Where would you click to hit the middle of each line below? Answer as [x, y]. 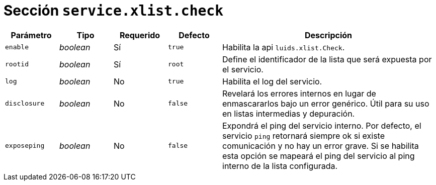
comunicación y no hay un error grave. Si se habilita [321, 146]
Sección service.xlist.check [114, 11]
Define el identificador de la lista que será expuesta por [327, 59]
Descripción [328, 35]
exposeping [25, 146]
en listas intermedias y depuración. [289, 113]
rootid [17, 64]
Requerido [140, 35]
